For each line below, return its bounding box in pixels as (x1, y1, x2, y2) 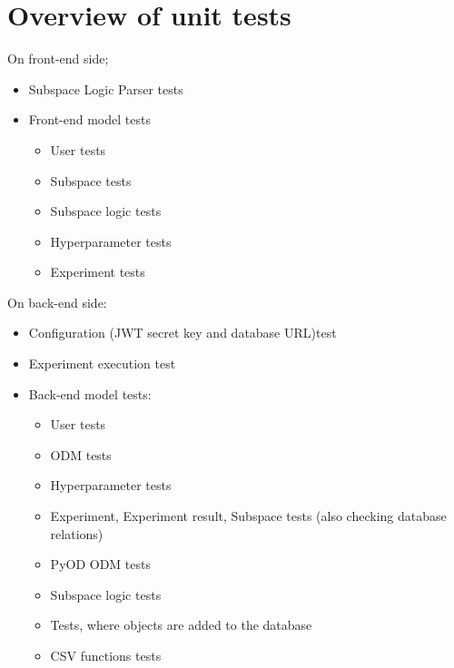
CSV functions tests (50, 646, 162, 664)
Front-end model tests (28, 110, 151, 129)
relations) (50, 524, 104, 543)
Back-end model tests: (28, 384, 152, 403)
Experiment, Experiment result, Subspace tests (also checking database (50, 506, 447, 526)
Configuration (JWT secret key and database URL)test (28, 323, 337, 342)
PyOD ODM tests (50, 555, 151, 574)
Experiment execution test (28, 354, 176, 373)
